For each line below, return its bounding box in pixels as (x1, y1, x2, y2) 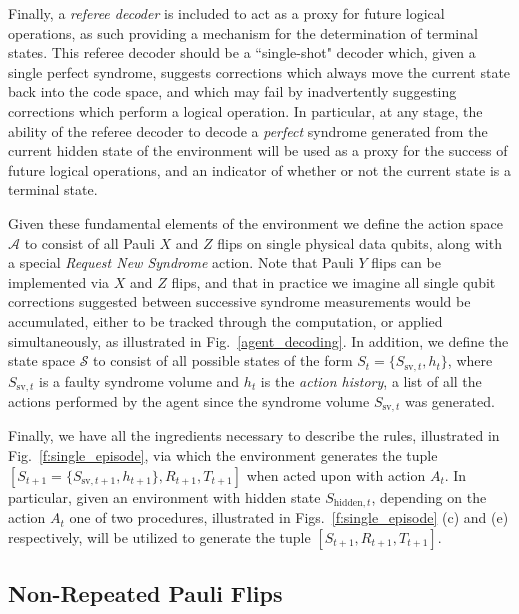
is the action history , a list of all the (260, 370, 482, 391)
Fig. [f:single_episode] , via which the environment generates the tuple (8, 445, 438, 466)
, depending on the (371, 486, 487, 507)
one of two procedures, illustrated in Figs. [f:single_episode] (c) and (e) (69, 507, 509, 528)
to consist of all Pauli (24, 232, 155, 253)
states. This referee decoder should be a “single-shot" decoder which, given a (8, 42, 476, 63)
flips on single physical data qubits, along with (217, 232, 502, 253)
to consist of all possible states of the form (93, 350, 353, 371)
